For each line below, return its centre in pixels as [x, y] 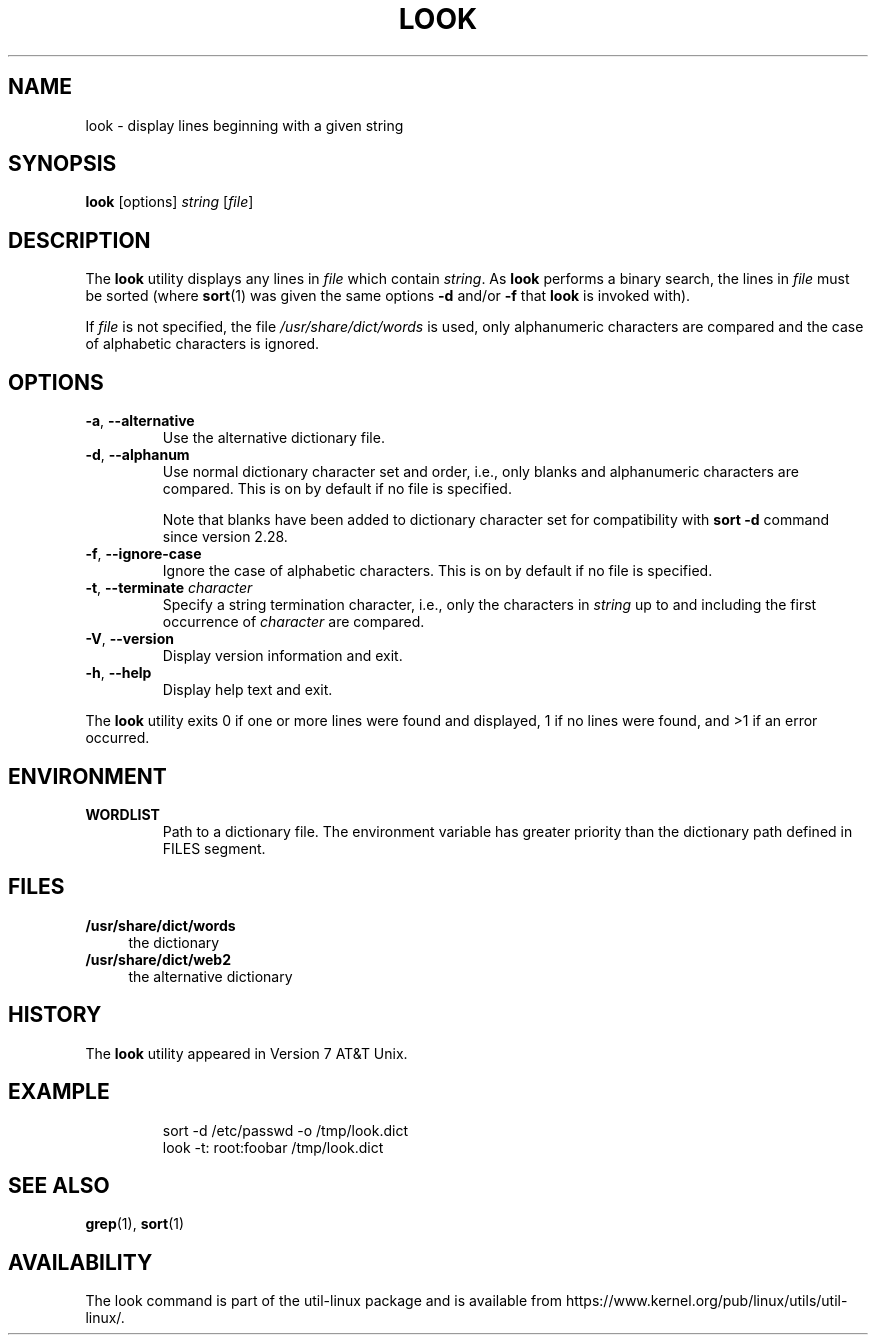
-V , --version [129, 639]
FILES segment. [214, 848]
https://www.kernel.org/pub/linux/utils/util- [706, 1301]
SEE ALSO [59, 1185]
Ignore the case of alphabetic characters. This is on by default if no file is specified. [437, 571]
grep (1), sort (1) [135, 1224]
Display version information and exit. [282, 656]
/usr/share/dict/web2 [158, 959]
